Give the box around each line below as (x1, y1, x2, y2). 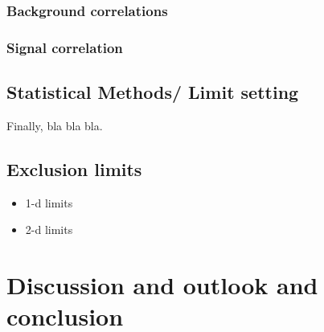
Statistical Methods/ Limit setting (6, 80, 299, 105)
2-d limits (25, 221, 73, 238)
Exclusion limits (6, 156, 142, 181)
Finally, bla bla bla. (6, 117, 103, 133)
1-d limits (25, 194, 73, 211)
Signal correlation (6, 37, 123, 57)
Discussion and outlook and (6, 268, 318, 301)
